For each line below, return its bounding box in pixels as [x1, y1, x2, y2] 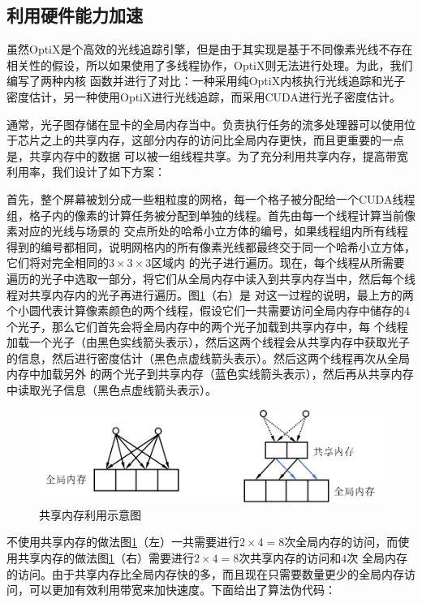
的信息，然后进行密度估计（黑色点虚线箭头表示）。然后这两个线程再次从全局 [6, 349, 410, 366]
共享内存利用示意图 [39, 506, 141, 523]
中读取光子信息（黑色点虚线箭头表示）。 [6, 381, 217, 398]
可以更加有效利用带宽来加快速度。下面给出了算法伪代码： [28, 581, 336, 598]
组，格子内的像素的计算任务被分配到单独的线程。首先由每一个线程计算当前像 [6, 206, 416, 223]
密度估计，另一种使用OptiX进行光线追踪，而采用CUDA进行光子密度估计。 [6, 88, 401, 105]
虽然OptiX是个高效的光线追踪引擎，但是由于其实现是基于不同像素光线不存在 [6, 41, 413, 58]
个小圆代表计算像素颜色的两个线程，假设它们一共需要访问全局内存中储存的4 [6, 302, 410, 319]
